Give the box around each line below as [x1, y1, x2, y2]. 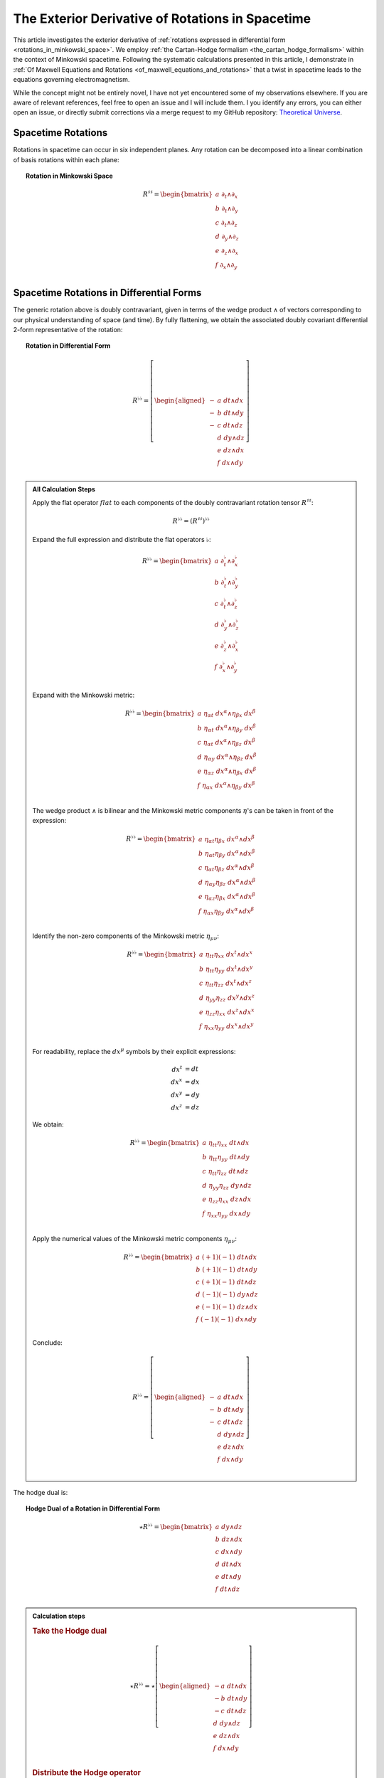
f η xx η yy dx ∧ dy [202, 1210, 251, 1219]
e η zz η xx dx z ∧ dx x [199, 1006, 255, 1018]
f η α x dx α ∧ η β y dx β [197, 780, 255, 791]
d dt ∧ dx [215, 1560, 242, 1568]
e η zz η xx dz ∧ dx [202, 1196, 252, 1205]
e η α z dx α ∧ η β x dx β [197, 766, 257, 777]
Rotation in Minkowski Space [26, 171, 113, 180]
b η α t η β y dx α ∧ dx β [198, 848, 255, 859]
